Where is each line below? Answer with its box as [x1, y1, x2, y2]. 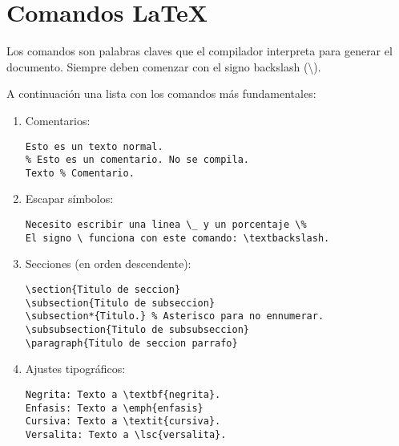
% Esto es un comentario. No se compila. [25, 154, 249, 166]
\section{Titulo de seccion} [25, 283, 181, 295]
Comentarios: [25, 111, 91, 128]
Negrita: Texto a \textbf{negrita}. [25, 388, 221, 400]
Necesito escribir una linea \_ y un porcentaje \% [25, 219, 307, 231]
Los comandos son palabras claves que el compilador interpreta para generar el [6, 43, 393, 59]
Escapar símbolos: [25, 190, 114, 207]
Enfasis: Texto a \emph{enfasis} [25, 402, 204, 414]
